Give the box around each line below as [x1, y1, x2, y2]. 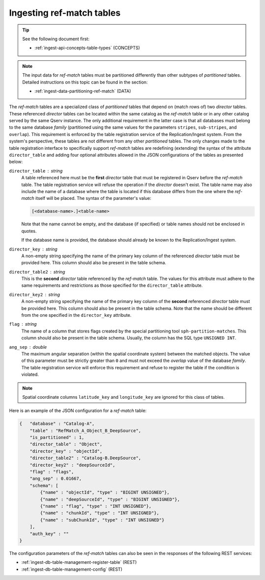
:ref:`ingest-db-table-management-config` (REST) [21, 566, 123, 572]
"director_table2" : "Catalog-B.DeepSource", [29, 455, 141, 461]
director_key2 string [9, 291, 60, 297]
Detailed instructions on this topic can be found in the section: [22, 79, 148, 85]
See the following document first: [22, 36, 90, 42]
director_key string [9, 246, 57, 252]
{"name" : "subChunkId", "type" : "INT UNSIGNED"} [40, 517, 164, 523]
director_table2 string [9, 269, 66, 275]
